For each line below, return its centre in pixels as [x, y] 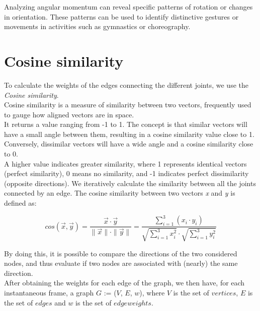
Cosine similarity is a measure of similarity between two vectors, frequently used [128, 105]
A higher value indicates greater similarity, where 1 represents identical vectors [125, 163]
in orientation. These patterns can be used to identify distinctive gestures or [121, 16]
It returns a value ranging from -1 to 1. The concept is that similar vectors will [126, 124]
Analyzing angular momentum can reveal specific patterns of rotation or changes [128, 7]
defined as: [20, 203]
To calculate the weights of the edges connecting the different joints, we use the [126, 85]
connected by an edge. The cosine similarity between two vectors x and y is [120, 193]
